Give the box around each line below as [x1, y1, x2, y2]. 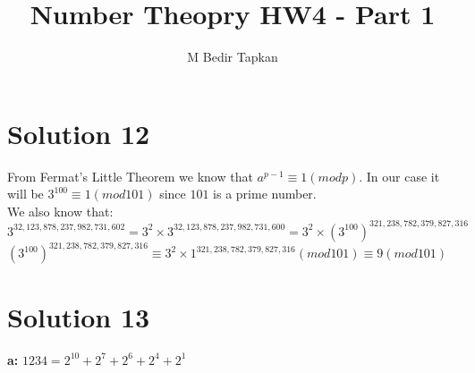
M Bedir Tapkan [187, 47, 278, 66]
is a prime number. [213, 184, 317, 203]
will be [7, 184, 44, 203]
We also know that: [7, 201, 114, 220]
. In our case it [359, 166, 440, 185]
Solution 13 [7, 298, 150, 335]
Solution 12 [7, 114, 150, 151]
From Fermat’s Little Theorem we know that [7, 166, 253, 185]
